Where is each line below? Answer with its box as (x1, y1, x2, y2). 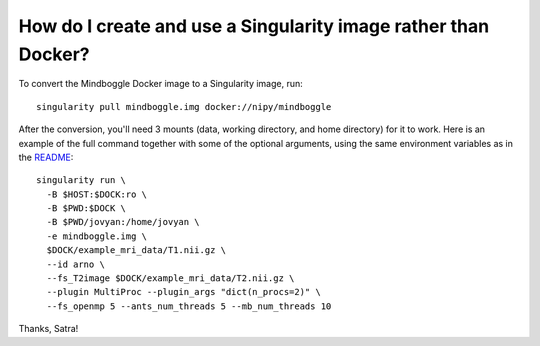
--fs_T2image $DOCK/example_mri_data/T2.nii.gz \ (46, 273, 295, 284)
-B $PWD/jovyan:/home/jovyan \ (46, 216, 200, 228)
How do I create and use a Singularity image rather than (18, 15, 490, 37)
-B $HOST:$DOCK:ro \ (46, 188, 148, 200)
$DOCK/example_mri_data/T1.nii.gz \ (46, 245, 227, 256)
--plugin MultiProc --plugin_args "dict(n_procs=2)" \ (46, 286, 322, 298)
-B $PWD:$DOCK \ (46, 203, 127, 214)
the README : (18, 151, 74, 163)
